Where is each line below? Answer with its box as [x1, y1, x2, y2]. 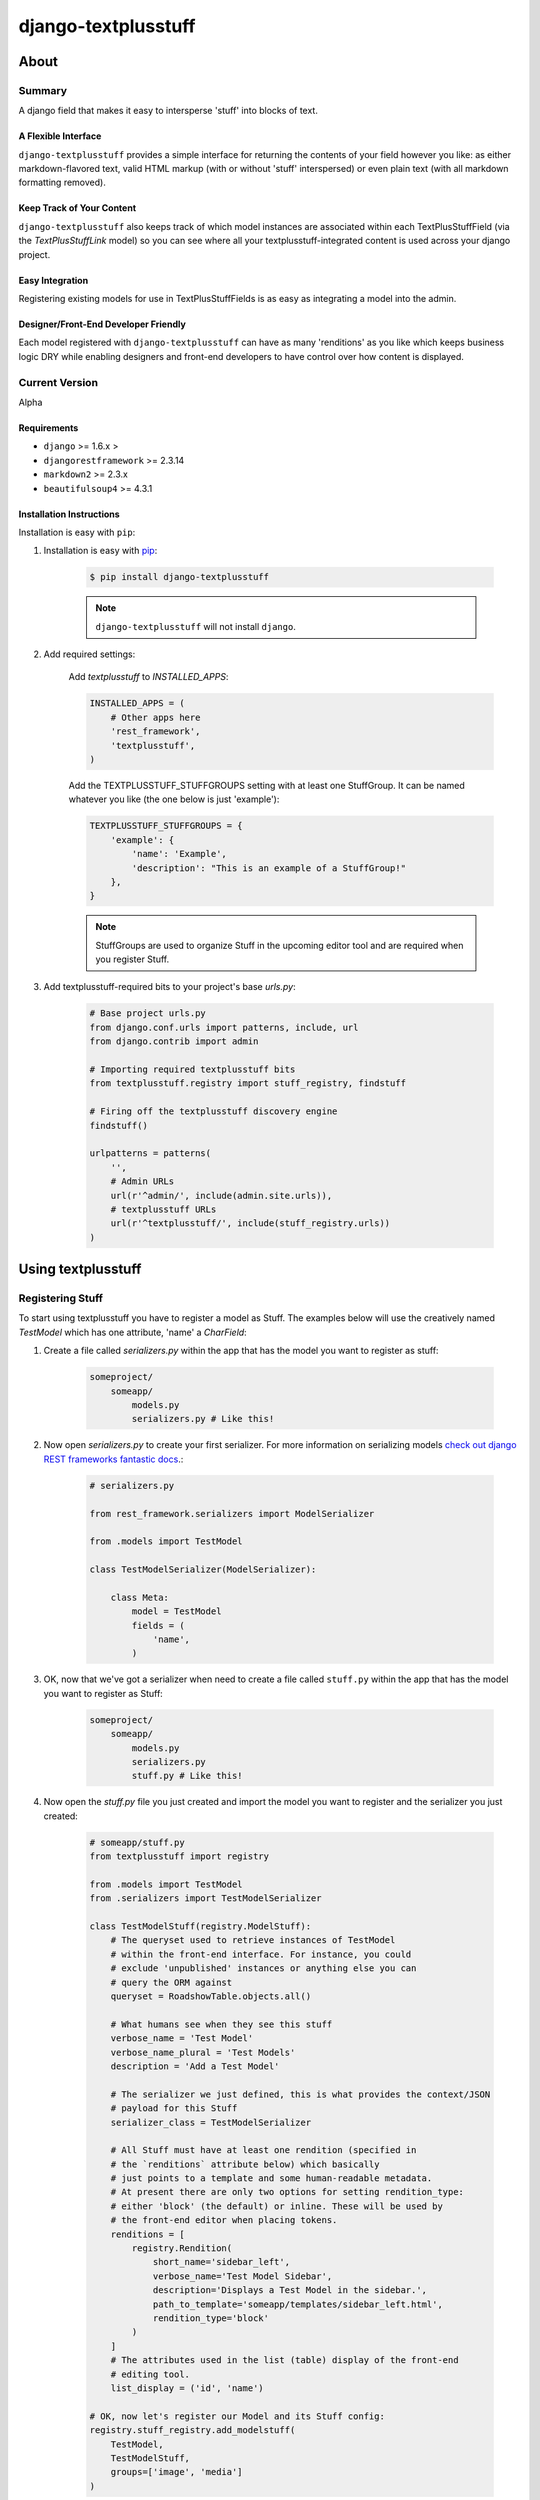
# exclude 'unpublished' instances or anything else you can [110, 1963, 417, 1974]
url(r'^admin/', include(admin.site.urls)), [110, 1190, 333, 1201]
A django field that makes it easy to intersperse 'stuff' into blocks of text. [18, 105, 319, 117]
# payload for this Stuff [110, 2103, 238, 2114]
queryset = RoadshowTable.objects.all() [110, 1991, 312, 2002]
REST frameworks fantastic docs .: [43, 1453, 184, 1465]
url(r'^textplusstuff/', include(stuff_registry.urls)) [110, 1218, 391, 1229]
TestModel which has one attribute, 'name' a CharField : [18, 1326, 247, 1338]
